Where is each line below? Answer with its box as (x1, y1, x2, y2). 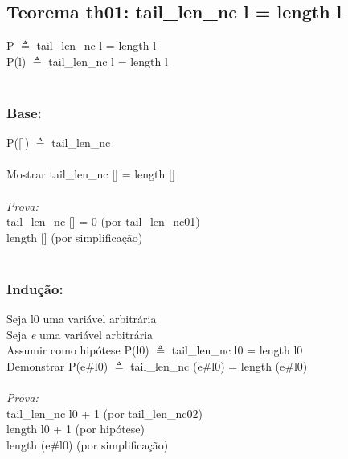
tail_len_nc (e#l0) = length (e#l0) (130, 357, 308, 374)
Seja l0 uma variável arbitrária (6, 310, 157, 327)
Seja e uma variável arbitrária (6, 326, 154, 342)
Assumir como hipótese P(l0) (6, 342, 149, 359)
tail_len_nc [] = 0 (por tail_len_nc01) (6, 213, 200, 230)
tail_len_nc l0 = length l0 (171, 342, 303, 359)
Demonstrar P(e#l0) (6, 357, 108, 374)
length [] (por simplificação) (6, 228, 143, 245)
